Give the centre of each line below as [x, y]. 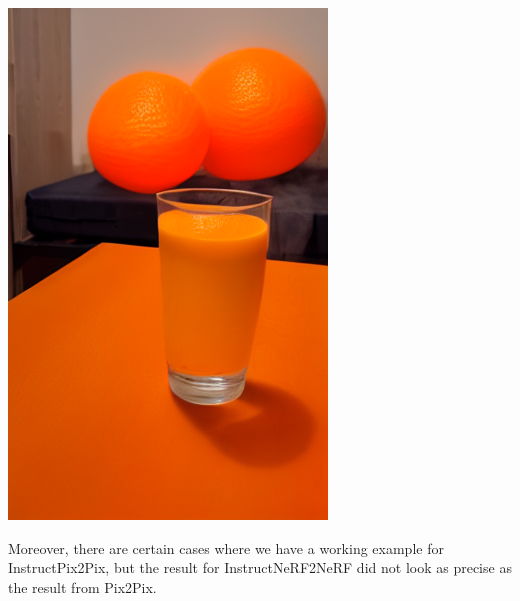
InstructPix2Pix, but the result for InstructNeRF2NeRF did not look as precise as [260, 567]
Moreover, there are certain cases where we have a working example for [226, 547]
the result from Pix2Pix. [82, 586]
